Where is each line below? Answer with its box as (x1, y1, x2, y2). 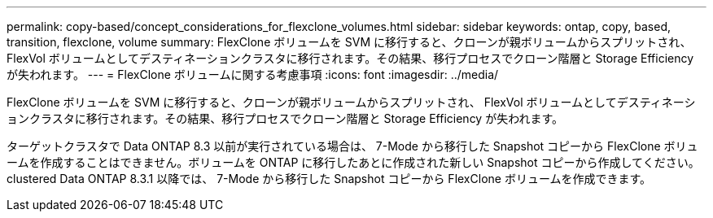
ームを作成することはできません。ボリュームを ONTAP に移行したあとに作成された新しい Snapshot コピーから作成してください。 (7, 155, 700, 169)
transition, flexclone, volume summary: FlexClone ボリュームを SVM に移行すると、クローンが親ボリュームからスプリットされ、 (7, 35, 692, 49)
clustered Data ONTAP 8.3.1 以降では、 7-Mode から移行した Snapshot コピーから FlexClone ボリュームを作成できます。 (7, 172, 652, 185)
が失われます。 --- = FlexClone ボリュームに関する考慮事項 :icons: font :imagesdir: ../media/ (7, 68, 499, 81)
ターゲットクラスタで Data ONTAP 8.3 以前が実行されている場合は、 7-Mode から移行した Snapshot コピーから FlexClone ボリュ (7, 139, 698, 153)
